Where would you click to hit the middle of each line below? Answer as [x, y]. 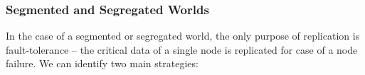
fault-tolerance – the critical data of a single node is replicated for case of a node [182, 49]
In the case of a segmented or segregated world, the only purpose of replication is [183, 36]
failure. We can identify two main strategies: [102, 63]
